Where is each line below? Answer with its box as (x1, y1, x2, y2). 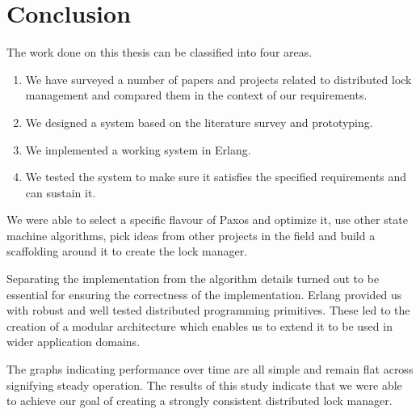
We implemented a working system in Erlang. (25, 141, 251, 158)
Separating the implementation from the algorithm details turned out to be (6, 270, 380, 287)
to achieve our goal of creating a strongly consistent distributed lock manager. (6, 392, 393, 409)
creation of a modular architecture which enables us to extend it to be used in (6, 317, 393, 334)
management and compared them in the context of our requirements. (25, 87, 367, 103)
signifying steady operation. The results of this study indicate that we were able (6, 376, 402, 393)
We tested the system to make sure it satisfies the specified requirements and (25, 168, 407, 185)
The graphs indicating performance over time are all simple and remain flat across (6, 361, 414, 378)
